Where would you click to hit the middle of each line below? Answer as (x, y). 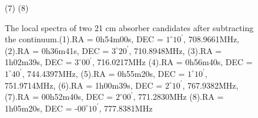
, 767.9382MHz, (210, 85)
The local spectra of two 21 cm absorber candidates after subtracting (129, 27)
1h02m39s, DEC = (38, 62)
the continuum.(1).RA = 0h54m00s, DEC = (84, 39)
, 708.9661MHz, (212, 39)
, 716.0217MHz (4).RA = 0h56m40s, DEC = (172, 62)
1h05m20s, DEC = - (41, 108)
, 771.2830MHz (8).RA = (178, 97)
